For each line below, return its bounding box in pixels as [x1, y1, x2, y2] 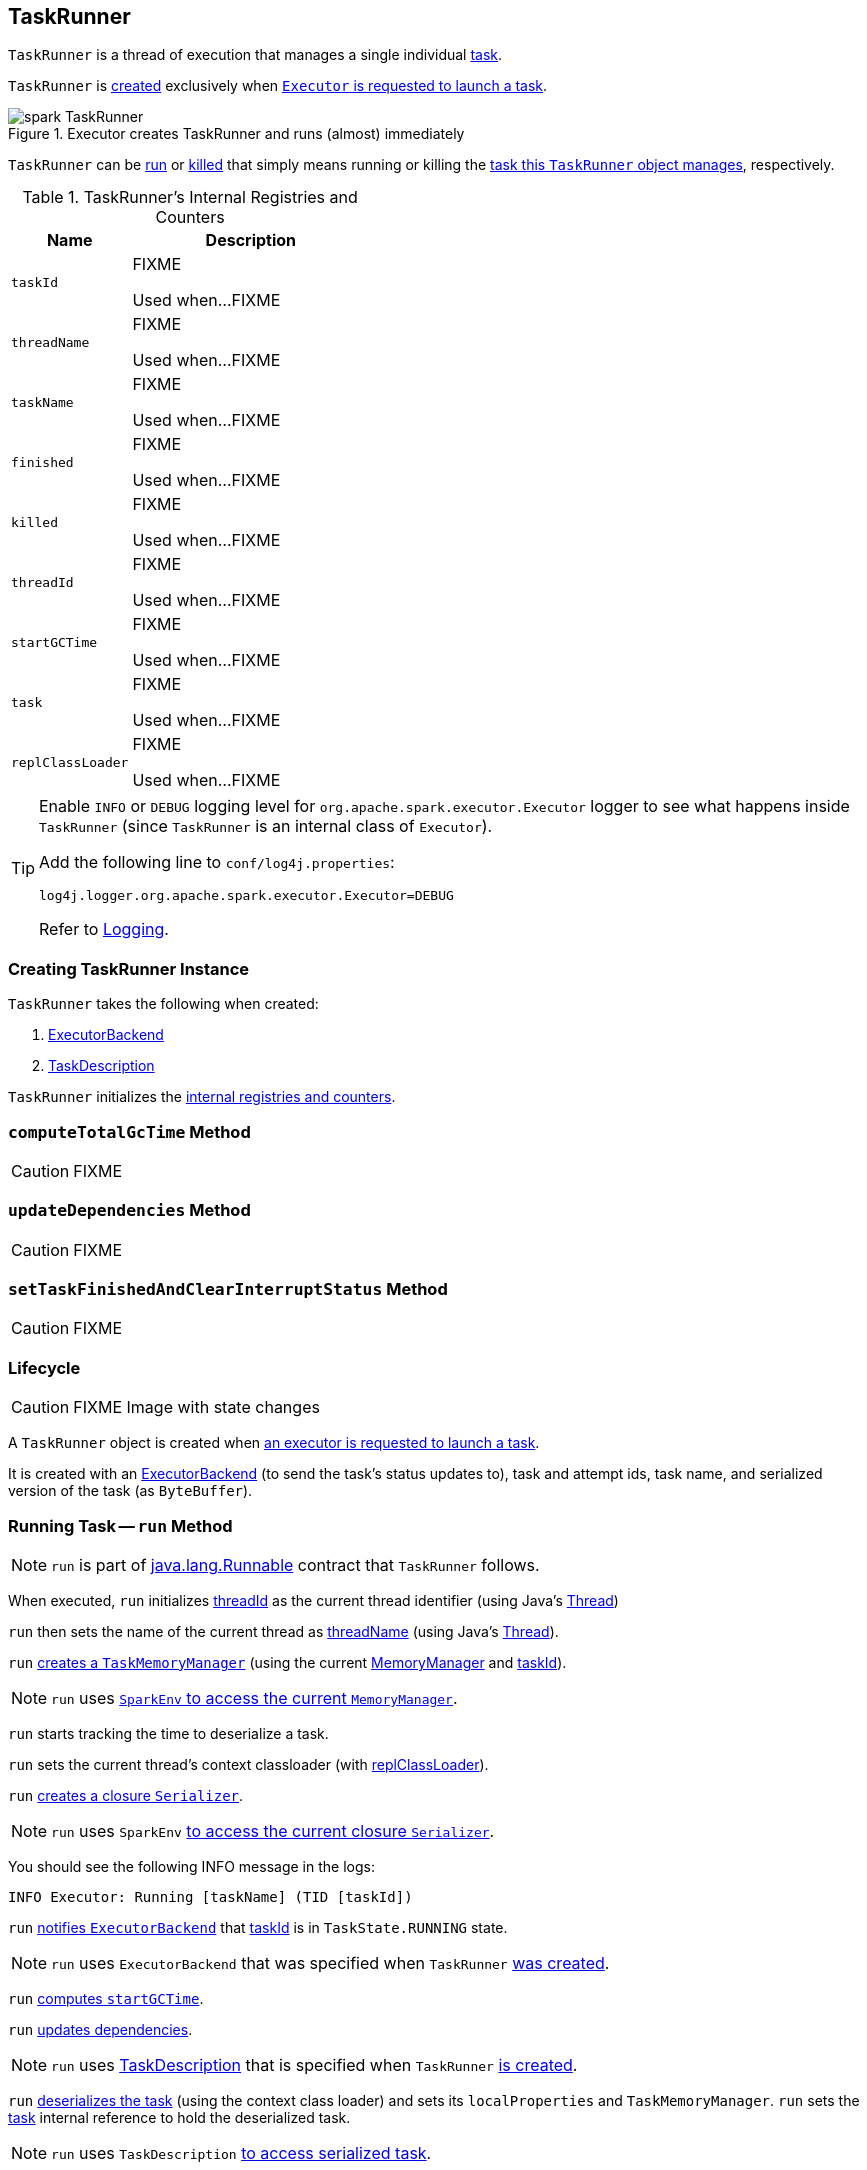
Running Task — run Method [8, 1515, 233, 1536]
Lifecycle [8, 1357, 81, 1378]
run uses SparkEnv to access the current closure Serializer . [51, 1820, 495, 1841]
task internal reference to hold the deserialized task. [8, 2108, 351, 2126]
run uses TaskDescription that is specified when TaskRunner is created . [51, 2054, 578, 2075]
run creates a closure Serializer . [8, 1786, 244, 1804]
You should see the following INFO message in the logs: [8, 1857, 375, 1875]
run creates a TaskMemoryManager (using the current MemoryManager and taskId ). [8, 1653, 567, 1671]
